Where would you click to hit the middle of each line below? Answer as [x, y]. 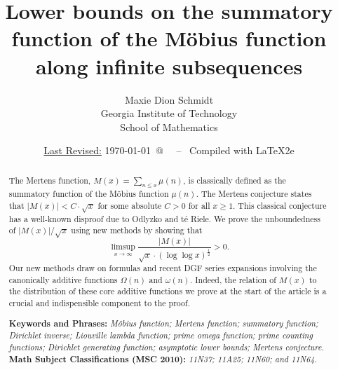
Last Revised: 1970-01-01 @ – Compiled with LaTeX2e [169, 150]
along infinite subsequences [169, 66]
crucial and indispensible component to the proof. [99, 303]
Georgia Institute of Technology [169, 113]
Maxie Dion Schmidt [169, 99]
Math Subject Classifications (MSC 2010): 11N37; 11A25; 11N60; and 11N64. [163, 359]
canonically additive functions [63, 279]
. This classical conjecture [280, 205]
